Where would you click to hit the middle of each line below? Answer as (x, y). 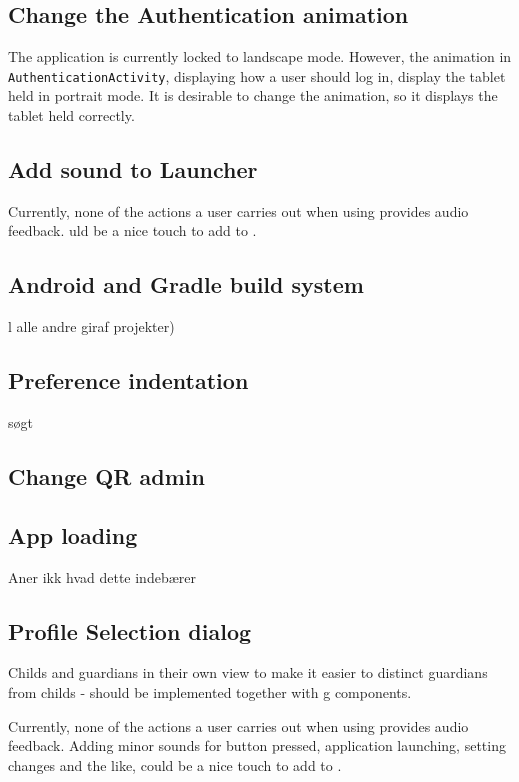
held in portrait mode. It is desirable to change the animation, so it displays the (253, 95)
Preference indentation (128, 380)
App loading (73, 534)
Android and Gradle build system (186, 284)
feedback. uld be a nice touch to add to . (132, 230)
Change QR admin (106, 476)
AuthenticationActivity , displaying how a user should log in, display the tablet (257, 75)
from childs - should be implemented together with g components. (210, 692)
